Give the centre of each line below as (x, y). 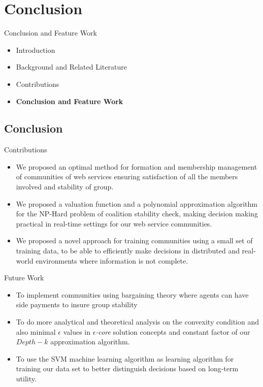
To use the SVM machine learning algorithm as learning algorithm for (125, 358)
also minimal (36, 331)
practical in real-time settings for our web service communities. (114, 223)
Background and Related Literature (71, 67)
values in (77, 331)
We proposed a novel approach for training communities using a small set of (134, 240)
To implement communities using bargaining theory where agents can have (132, 294)
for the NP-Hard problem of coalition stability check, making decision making (137, 214)
